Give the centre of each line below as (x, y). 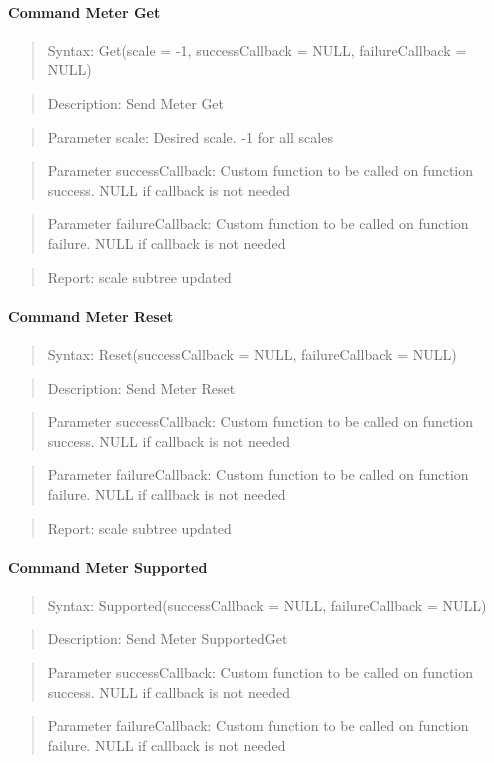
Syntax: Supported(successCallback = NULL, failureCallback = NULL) (267, 604)
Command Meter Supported (108, 566)
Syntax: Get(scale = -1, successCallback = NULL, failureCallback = (257, 49)
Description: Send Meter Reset (141, 387)
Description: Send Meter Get (136, 102)
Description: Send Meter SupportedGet (167, 638)
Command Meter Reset (91, 315)
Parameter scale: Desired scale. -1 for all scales (190, 136)
